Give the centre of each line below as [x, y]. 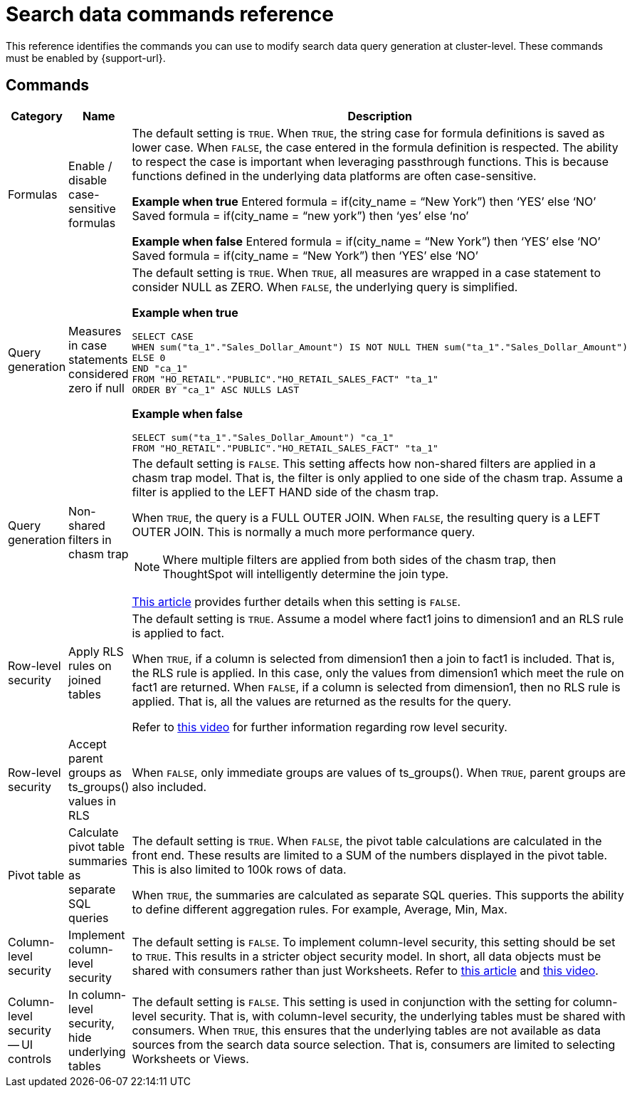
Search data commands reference [170, 14]
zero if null [96, 388]
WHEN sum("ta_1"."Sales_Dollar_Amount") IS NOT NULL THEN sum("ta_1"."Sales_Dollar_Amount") [380, 347]
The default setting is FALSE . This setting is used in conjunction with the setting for [351, 1002]
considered [99, 373]
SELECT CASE [163, 336]
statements [98, 359]
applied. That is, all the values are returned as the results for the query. [322, 701]
